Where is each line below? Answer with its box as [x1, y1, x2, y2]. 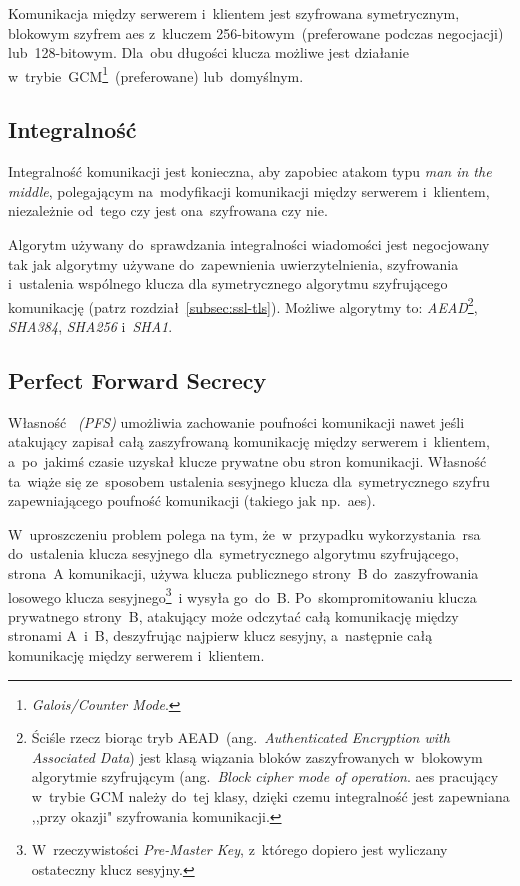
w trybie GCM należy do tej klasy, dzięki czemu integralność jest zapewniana [31, 786, 510, 806]
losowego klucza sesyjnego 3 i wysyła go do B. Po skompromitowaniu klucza [8, 583, 477, 607]
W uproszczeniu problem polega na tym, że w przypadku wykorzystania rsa [8, 523, 481, 544]
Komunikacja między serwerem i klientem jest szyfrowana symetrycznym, [8, 3, 460, 23]
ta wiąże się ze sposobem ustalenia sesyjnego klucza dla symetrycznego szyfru [8, 470, 490, 491]
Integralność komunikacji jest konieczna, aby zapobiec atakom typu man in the [8, 161, 492, 182]
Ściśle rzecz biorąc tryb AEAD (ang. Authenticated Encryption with [31, 727, 450, 748]
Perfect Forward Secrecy [8, 365, 267, 396]
